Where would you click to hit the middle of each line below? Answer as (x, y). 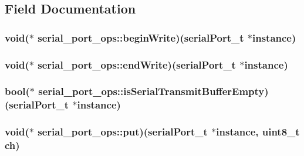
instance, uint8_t (258, 132)
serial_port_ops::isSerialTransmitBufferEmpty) (153, 91)
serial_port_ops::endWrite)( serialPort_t (137, 64)
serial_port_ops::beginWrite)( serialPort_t (141, 37)
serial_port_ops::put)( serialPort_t (123, 132)
